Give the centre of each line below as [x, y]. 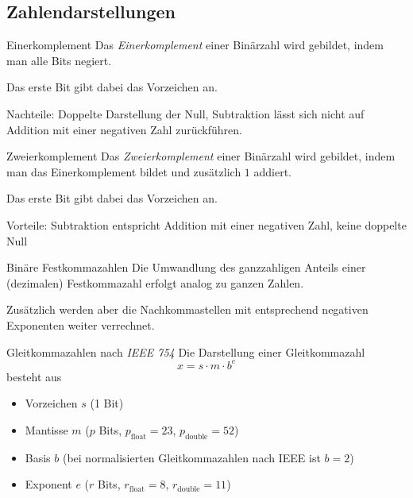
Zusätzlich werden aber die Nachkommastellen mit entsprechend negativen [187, 309]
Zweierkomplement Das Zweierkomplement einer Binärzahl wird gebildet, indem [201, 156]
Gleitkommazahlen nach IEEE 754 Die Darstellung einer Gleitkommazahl [186, 351]
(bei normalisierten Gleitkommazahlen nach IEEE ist [191, 457]
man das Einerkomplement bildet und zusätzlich [124, 171]
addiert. [273, 171]
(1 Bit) [107, 403]
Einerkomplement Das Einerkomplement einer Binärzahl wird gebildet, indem [195, 45]
